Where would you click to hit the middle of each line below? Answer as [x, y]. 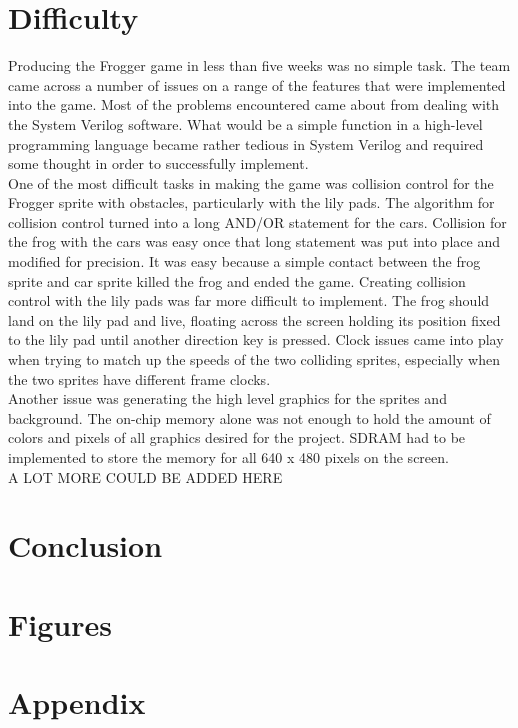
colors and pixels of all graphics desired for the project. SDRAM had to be [237, 437]
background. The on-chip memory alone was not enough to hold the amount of [249, 417]
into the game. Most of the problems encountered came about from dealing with [254, 104]
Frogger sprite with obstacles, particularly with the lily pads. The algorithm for [251, 202]
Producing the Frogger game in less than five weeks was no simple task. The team [259, 65]
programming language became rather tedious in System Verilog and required [246, 143]
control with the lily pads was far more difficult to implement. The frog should [249, 300]
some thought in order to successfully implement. [158, 163]
